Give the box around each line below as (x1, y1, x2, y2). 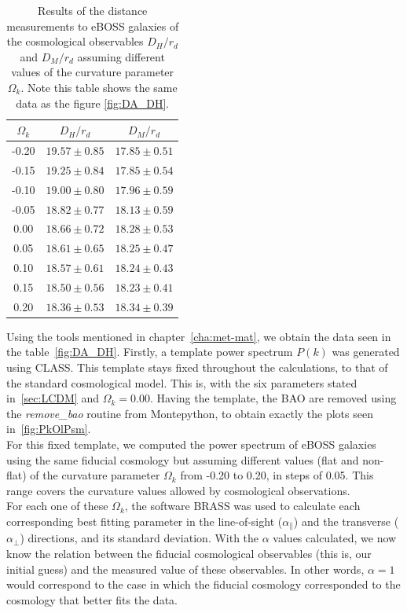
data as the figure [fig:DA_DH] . (16, 94, 170, 111)
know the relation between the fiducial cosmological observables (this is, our (6, 545, 372, 562)
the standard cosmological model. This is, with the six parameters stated (6, 374, 357, 391)
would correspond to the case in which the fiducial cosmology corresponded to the (6, 576, 401, 593)
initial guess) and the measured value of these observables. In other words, (6, 560, 365, 577)
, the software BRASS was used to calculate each (124, 497, 361, 514)
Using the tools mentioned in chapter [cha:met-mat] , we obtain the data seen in (6, 328, 391, 344)
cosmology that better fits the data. (6, 591, 178, 607)
